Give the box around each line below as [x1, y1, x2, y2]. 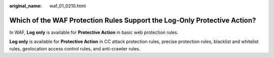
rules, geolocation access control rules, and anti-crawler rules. [9, 45, 141, 51]
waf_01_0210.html [49, 3, 86, 9]
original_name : [9, 3, 42, 9]
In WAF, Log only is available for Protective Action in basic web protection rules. [9, 29, 179, 35]
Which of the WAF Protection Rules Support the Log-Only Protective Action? [9, 16, 256, 25]
